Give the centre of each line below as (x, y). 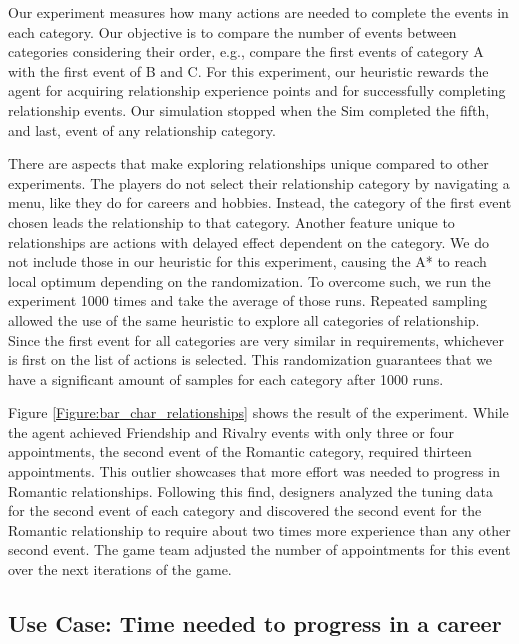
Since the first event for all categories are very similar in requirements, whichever (256, 339)
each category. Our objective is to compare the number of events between (232, 31)
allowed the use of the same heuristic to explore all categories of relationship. (244, 319)
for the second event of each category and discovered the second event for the (245, 510)
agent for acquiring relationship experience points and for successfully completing (257, 90)
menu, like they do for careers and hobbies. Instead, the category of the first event (260, 202)
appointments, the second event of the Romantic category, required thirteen (240, 451)
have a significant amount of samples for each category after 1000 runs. (226, 378)
